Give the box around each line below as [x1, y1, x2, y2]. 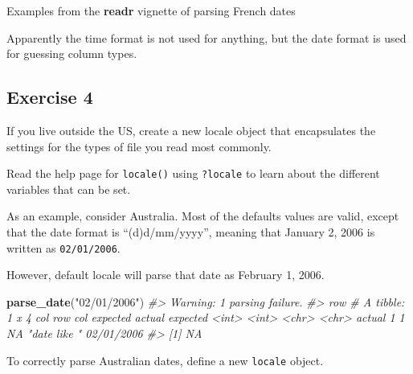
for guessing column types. [6, 45, 137, 62]
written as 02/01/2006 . [6, 239, 121, 256]
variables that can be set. [6, 180, 131, 197]
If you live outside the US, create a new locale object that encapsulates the [6, 121, 376, 138]
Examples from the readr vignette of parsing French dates [6, 2, 296, 18]
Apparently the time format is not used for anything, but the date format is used [6, 29, 407, 46]
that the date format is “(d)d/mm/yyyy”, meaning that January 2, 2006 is [6, 224, 375, 240]
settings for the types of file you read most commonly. [6, 138, 272, 154]
